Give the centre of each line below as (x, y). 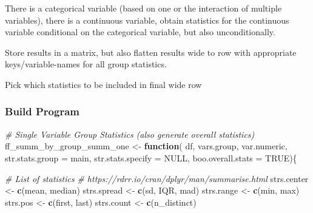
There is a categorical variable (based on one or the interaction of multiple (143, 8)
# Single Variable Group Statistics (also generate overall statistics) (130, 134)
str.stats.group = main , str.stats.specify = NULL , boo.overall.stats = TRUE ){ (151, 157)
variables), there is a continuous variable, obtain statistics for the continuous (147, 20)
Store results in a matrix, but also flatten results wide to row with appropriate (151, 52)
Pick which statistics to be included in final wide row (103, 84)
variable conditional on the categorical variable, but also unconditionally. (140, 32)
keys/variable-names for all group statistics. (86, 64)
